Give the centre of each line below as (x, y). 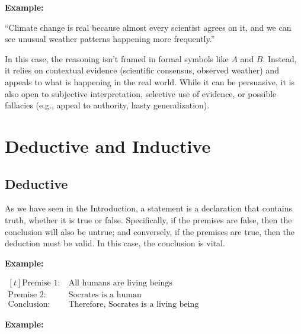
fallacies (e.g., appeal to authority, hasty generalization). (107, 105)
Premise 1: (41, 283)
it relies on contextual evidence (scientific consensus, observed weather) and (142, 70)
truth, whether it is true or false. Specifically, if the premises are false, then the (148, 219)
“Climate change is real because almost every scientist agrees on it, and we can (148, 27)
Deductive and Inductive (108, 145)
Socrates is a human (105, 295)
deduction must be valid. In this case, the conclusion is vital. (115, 243)
